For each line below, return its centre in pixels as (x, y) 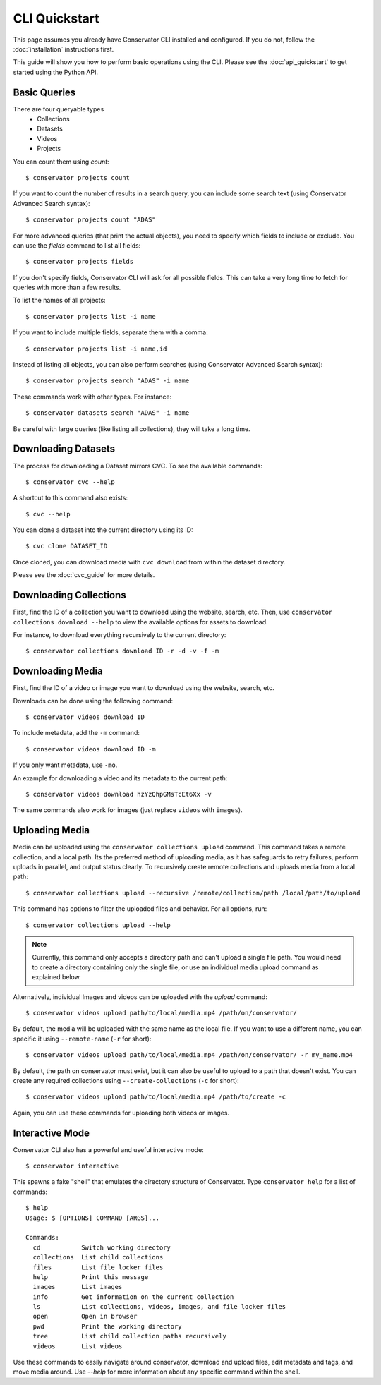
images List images (78, 1287)
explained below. (56, 977)
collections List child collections (98, 1257)
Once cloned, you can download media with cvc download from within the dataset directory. (149, 562)
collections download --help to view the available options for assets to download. (140, 622)
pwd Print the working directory (108, 1326)
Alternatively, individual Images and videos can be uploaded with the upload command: (140, 997)
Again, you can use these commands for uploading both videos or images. (121, 1113)
